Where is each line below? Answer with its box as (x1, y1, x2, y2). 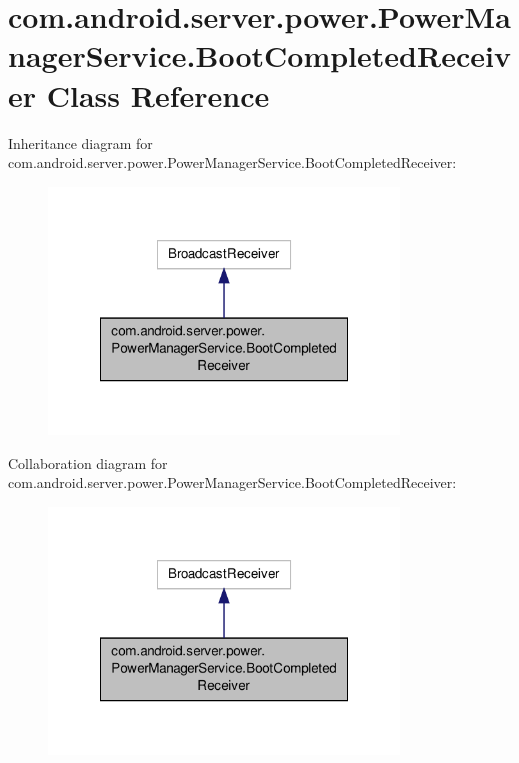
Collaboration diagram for (8, 452, 168, 473)
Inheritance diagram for (8, 132, 153, 153)
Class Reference (46, 74, 270, 115)
